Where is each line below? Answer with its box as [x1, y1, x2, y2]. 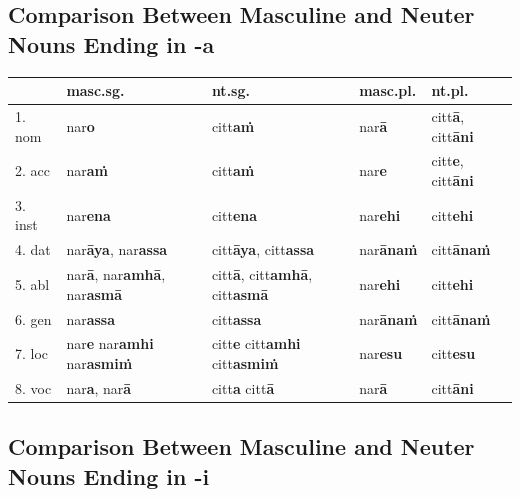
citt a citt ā [211, 377, 275, 398]
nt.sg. [211, 80, 250, 101]
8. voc [15, 377, 52, 398]
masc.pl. [359, 80, 417, 101]
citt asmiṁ [211, 352, 279, 373]
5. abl [15, 273, 50, 294]
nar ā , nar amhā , [66, 264, 166, 285]
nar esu [359, 343, 403, 364]
